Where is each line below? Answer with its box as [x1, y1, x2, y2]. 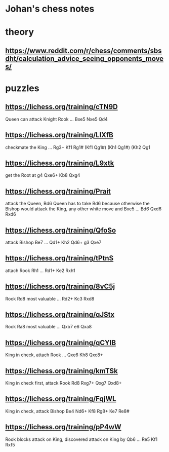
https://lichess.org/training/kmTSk [5, 366, 118, 375]
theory [5, 26, 34, 38]
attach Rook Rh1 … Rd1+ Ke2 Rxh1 [5, 267, 75, 274]
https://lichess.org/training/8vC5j [5, 282, 115, 291]
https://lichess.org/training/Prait [5, 187, 111, 196]
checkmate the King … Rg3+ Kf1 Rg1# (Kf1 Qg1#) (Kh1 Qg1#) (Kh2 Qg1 [5, 144, 151, 150]
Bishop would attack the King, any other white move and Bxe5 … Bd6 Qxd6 [5, 206, 162, 212]
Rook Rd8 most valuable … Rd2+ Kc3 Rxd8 [5, 295, 95, 302]
